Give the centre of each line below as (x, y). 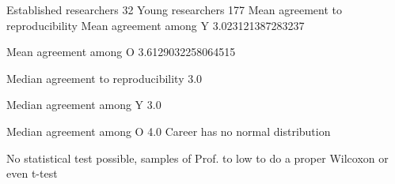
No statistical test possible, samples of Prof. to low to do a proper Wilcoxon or (197, 158)
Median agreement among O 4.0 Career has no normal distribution (169, 131)
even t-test (32, 173)
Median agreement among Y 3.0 (84, 105)
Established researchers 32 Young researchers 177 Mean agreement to (174, 9)
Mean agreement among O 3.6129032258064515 (121, 52)
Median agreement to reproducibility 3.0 (104, 78)
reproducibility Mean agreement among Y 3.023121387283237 (156, 25)
